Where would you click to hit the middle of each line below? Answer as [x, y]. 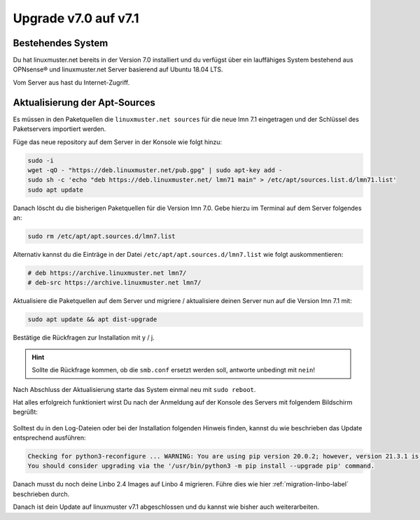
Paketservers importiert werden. [59, 129]
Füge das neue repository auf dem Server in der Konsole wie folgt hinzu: [118, 142]
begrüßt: [26, 412]
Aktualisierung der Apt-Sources [84, 103]
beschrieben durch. [41, 494]
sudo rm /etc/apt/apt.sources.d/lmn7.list [101, 237]
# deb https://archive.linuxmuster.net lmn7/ [107, 273]
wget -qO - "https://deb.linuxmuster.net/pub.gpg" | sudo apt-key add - [155, 170]
